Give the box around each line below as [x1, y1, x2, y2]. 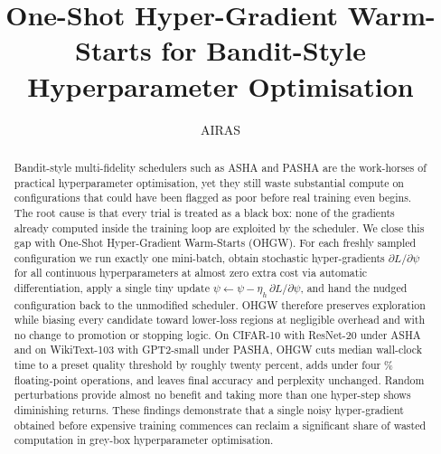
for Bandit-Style [161, 32, 366, 69]
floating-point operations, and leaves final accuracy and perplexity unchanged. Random [14, 372, 425, 387]
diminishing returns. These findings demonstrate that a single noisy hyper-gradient [14, 402, 404, 418]
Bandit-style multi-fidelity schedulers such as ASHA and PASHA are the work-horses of [14, 159, 427, 175]
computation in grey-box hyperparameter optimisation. [14, 432, 274, 448]
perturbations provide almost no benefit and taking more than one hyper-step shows [14, 387, 411, 402]
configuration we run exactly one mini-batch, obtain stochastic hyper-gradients [14, 250, 385, 265]
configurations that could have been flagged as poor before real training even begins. [14, 190, 412, 205]
